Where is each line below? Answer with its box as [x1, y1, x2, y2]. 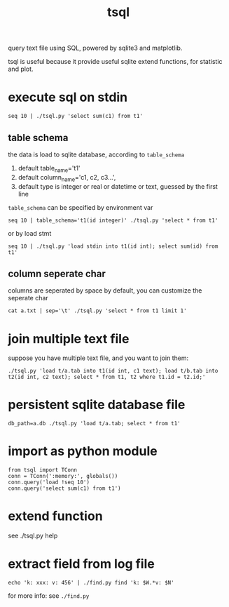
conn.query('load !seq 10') [8, 479, 90, 486]
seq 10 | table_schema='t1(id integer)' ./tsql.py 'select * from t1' [8, 217, 218, 224]
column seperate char [8, 267, 106, 279]
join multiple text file [8, 331, 130, 347]
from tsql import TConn [8, 467, 78, 474]
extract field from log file [8, 556, 155, 572]
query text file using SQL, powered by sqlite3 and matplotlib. [8, 44, 183, 53]
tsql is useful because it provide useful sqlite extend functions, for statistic [8, 58, 223, 66]
